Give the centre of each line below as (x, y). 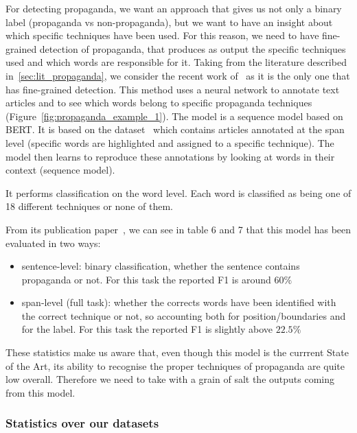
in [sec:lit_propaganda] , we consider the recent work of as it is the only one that (178, 75)
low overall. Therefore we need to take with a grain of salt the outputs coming (170, 379)
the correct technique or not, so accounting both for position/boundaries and (184, 315)
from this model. (41, 392)
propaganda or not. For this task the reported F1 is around (146, 279)
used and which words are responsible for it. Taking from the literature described (176, 62)
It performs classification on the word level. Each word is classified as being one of (178, 192)
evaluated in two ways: (53, 243)
